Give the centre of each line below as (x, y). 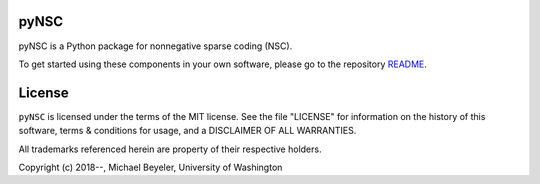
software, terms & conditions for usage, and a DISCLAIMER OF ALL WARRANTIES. (187, 131)
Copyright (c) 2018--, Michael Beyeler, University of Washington (150, 167)
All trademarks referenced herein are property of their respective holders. (170, 149)
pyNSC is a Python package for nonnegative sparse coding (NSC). (155, 46)
